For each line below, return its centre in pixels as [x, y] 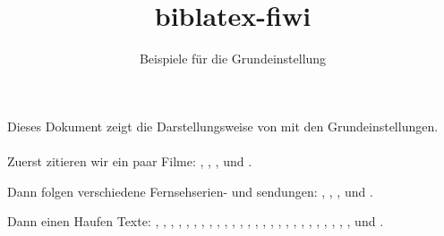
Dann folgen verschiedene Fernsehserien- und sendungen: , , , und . [190, 191]
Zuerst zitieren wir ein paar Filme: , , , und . [130, 160]
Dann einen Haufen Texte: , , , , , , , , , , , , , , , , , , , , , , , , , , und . [196, 221]
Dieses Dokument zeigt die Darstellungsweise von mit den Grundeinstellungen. [223, 126]
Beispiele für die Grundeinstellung [233, 59]
